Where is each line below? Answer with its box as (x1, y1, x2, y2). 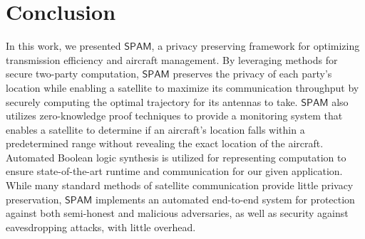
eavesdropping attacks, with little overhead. (6, 219, 196, 234)
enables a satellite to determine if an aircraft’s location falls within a (6, 122, 305, 137)
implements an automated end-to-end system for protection (96, 191, 355, 206)
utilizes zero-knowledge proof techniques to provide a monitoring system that (6, 108, 343, 123)
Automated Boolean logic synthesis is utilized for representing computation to (6, 149, 346, 164)
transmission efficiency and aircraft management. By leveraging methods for (6, 52, 338, 67)
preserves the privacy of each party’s (173, 66, 332, 81)
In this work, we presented (6, 38, 121, 53)
